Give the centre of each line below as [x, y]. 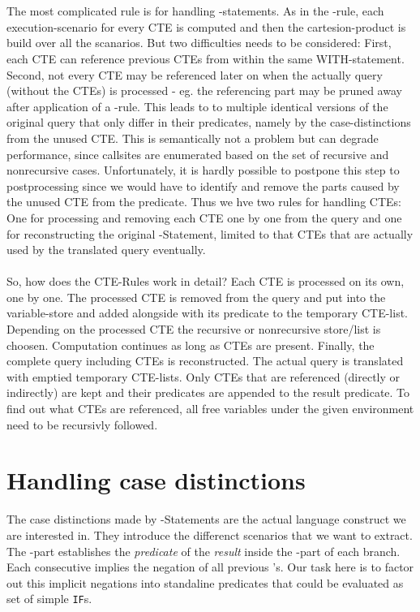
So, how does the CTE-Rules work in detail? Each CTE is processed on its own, [206, 281]
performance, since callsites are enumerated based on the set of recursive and [198, 154]
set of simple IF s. [49, 599]
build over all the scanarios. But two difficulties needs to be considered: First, [199, 43]
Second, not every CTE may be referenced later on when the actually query [195, 74]
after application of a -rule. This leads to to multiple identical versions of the [197, 106]
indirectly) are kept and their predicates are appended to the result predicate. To [208, 392]
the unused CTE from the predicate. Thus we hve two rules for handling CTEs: [204, 202]
